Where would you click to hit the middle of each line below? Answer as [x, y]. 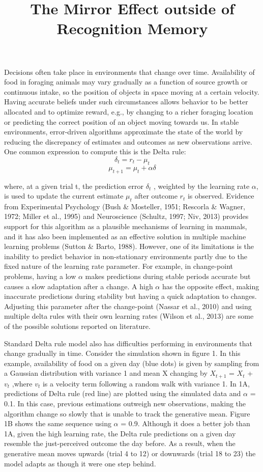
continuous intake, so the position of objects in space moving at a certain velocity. [132, 91]
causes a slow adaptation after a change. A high [79, 286]
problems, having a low [40, 276]
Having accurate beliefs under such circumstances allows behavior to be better [126, 102]
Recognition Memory [132, 28]
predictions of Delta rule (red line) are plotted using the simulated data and [123, 393]
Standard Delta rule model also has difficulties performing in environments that [128, 343]
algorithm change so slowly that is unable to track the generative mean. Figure [127, 413]
